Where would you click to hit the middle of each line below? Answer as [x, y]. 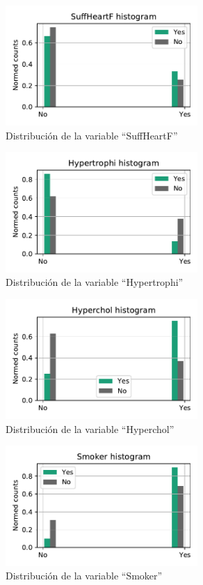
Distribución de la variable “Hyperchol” [90, 428]
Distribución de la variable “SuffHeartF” [92, 135]
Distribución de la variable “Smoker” [84, 576]
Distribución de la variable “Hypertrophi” [95, 282]
